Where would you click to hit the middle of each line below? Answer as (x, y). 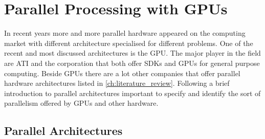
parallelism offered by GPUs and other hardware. (81, 103)
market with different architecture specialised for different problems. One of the (129, 43)
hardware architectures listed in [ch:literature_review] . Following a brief (117, 83)
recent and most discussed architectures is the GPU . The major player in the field (132, 53)
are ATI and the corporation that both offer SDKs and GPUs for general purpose (132, 63)
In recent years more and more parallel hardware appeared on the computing (125, 33)
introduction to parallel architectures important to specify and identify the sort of (132, 93)
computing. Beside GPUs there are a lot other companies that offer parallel (122, 73)
